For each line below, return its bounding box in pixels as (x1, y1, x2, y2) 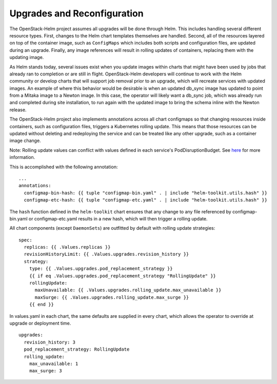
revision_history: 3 (24, 339, 76, 345)
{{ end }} (29, 301, 54, 308)
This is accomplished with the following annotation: (9, 164, 118, 170)
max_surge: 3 (29, 368, 62, 374)
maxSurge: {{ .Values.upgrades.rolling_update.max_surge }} (34, 294, 189, 300)
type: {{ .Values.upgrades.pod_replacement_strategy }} (29, 266, 173, 272)
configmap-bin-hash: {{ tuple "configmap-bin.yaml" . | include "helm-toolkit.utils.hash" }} (24, 190, 268, 196)
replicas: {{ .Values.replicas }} (24, 244, 111, 250)
